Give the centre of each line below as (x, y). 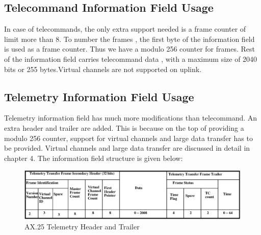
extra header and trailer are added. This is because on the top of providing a (124, 127)
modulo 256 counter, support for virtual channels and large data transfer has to (128, 138)
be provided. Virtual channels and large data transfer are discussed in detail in (127, 148)
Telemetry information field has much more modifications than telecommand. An (131, 118)
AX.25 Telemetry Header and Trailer (82, 226)
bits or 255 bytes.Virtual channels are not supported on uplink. (103, 69)
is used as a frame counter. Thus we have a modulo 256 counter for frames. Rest (129, 49)
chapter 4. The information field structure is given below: (94, 158)
